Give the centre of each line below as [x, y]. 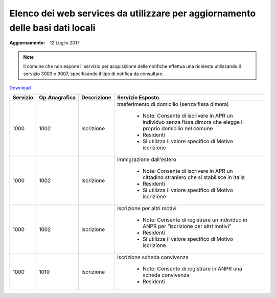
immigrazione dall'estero [146, 159]
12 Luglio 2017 [65, 43]
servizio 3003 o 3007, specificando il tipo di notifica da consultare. [94, 74]
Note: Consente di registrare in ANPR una [192, 269]
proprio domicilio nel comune [178, 129]
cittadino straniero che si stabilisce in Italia [193, 177]
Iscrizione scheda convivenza [153, 257]
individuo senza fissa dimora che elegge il [193, 122]
